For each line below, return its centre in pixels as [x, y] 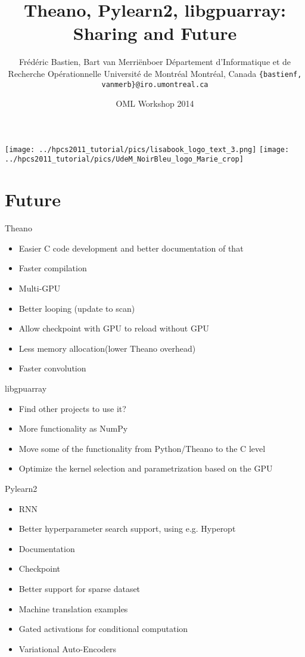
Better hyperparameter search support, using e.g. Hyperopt [127, 529]
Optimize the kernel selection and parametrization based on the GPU [146, 468]
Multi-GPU [40, 288]
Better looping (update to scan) [77, 308]
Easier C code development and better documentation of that [131, 248]
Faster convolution [52, 368]
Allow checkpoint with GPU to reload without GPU [114, 328]
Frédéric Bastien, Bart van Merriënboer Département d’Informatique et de [155, 62]
